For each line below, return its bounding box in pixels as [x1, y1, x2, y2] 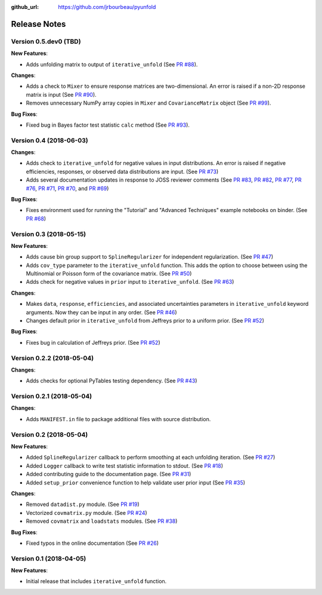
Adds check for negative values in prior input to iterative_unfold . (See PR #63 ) [26, 278, 234, 286]
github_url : [11, 4, 39, 10]
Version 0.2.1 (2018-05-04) [11, 392, 92, 400]
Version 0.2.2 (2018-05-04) [11, 354, 94, 362]
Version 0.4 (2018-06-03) [11, 136, 89, 145]
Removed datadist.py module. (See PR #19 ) [26, 501, 140, 508]
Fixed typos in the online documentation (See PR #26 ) [26, 539, 159, 547]
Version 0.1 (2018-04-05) [11, 554, 86, 563]
